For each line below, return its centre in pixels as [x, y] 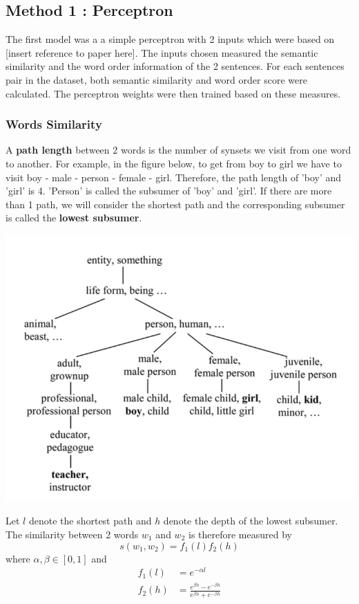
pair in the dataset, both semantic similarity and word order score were [156, 79]
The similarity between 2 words [72, 534]
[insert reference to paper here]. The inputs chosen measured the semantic [162, 52]
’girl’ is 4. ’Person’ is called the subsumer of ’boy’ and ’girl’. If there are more [169, 191]
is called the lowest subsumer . [74, 218]
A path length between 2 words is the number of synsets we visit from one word [178, 150]
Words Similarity [54, 124]
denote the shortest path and [90, 521]
